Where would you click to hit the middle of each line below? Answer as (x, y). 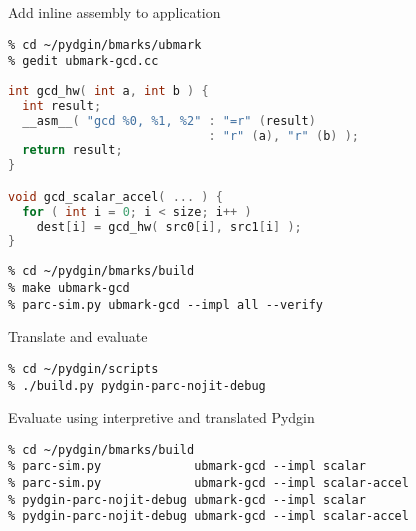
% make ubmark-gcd (69, 287)
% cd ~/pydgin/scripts (83, 368)
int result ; (62, 105)
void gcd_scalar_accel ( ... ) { (115, 196)
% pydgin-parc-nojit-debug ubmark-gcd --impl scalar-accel (208, 516)
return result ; (72, 150)
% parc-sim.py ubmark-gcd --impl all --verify (165, 304)
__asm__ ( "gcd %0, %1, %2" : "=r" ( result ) (169, 120)
